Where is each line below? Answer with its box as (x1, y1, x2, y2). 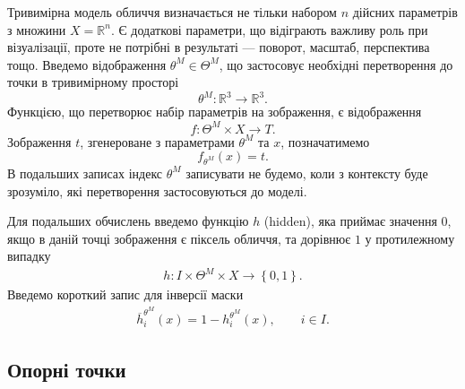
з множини (7, 20, 66, 39)
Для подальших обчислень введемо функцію (7, 212, 249, 230)
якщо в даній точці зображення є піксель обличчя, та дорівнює (7, 229, 351, 247)
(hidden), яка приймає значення (263, 212, 437, 230)
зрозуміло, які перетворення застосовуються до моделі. (7, 181, 307, 200)
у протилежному (365, 229, 455, 247)
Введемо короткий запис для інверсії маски (7, 285, 244, 304)
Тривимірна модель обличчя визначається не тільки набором (7, 3, 337, 21)
